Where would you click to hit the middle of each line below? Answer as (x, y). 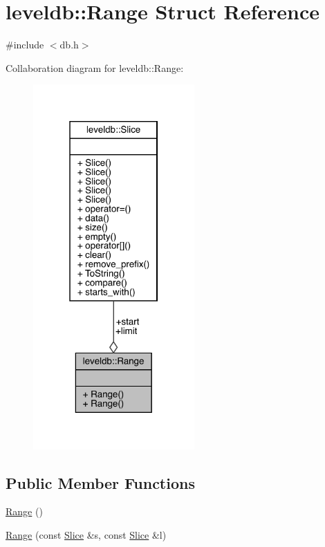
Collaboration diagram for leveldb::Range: (95, 67)
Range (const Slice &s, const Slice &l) (86, 535)
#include (25, 45)
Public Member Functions (100, 482)
